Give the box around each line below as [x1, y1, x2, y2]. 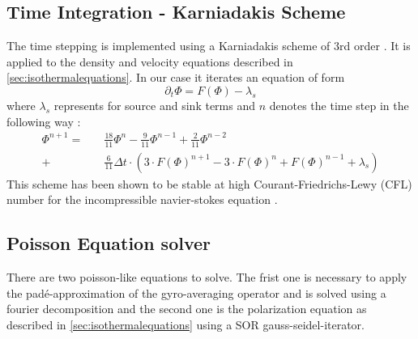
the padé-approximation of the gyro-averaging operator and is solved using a [6, 284, 386, 301]
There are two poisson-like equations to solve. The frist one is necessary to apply [6, 268, 407, 285]
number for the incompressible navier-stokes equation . [6, 191, 278, 208]
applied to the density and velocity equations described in [6, 53, 293, 70]
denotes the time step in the [269, 96, 409, 113]
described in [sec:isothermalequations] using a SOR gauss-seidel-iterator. [6, 316, 365, 333]
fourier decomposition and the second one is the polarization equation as [6, 300, 367, 317]
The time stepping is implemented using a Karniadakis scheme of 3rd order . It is [6, 37, 411, 54]
